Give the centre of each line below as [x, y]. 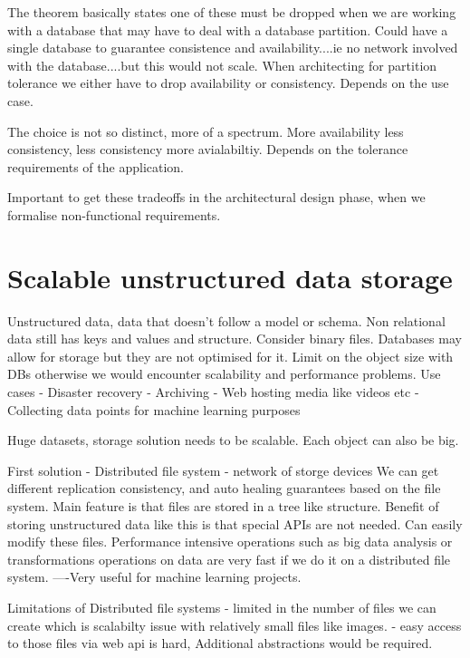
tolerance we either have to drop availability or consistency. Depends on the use [228, 83]
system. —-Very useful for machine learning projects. [154, 577]
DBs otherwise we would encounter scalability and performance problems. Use [224, 374]
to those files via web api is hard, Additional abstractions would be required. [220, 643]
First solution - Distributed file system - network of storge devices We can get [223, 470]
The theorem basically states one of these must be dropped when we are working [232, 12]
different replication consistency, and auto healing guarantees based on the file [224, 488]
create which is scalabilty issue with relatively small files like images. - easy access [235, 625]
